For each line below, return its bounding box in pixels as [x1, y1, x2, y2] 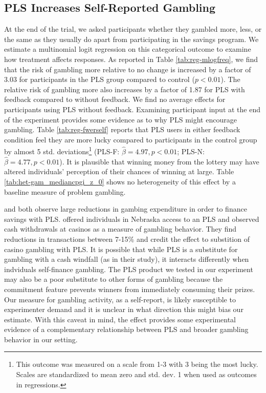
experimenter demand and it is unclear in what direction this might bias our [4, 304, 243, 315]
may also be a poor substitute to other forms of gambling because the [4, 274, 223, 284]
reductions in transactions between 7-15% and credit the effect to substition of [4, 233, 250, 244]
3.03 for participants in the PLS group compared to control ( [4, 74, 195, 85]
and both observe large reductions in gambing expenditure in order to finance [4, 203, 247, 214]
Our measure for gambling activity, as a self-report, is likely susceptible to [4, 294, 236, 304]
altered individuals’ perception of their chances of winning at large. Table [4, 166, 234, 177]
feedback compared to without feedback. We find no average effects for [4, 94, 226, 105]
